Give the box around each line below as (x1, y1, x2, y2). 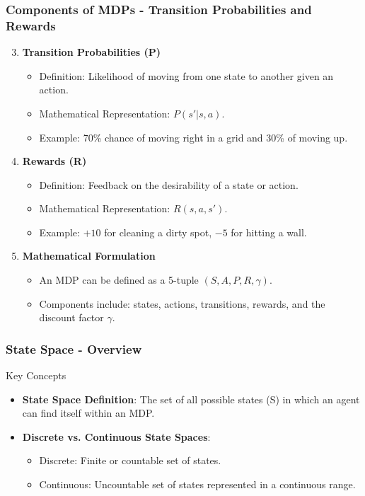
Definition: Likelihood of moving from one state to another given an (39, 68, 334, 83)
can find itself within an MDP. (22, 405, 155, 420)
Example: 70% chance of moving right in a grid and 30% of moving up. (39, 129, 348, 144)
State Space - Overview (6, 340, 142, 357)
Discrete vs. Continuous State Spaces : (22, 429, 211, 444)
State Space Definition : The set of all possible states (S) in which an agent (22, 391, 360, 406)
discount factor (39, 310, 104, 325)
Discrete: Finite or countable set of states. (39, 453, 221, 468)
